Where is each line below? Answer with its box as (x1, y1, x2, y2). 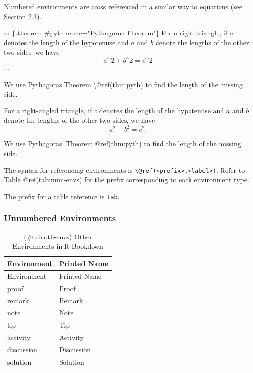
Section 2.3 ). (4, 11, 42, 21)
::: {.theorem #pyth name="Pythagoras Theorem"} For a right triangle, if (4, 28, 228, 38)
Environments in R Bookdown (12, 241, 103, 251)
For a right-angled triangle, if (4, 105, 92, 115)
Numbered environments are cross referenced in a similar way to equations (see (4, 1, 243, 11)
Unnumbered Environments (4, 212, 116, 224)
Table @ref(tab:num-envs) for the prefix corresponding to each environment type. (4, 174, 249, 185)
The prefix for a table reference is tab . (4, 191, 120, 201)
